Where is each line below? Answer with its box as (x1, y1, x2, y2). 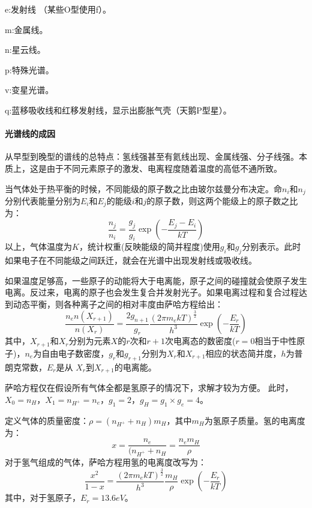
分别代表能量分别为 (5, 195, 80, 207)
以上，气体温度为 (5, 240, 72, 253)
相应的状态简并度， (205, 346, 281, 359)
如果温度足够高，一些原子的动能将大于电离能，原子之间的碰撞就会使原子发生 (5, 274, 307, 286)
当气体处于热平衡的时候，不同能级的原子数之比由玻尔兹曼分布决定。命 (5, 182, 282, 195)
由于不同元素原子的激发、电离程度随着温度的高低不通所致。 (46, 162, 282, 174)
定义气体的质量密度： (5, 414, 89, 426)
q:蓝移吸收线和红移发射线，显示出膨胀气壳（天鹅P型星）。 (5, 103, 232, 116)
